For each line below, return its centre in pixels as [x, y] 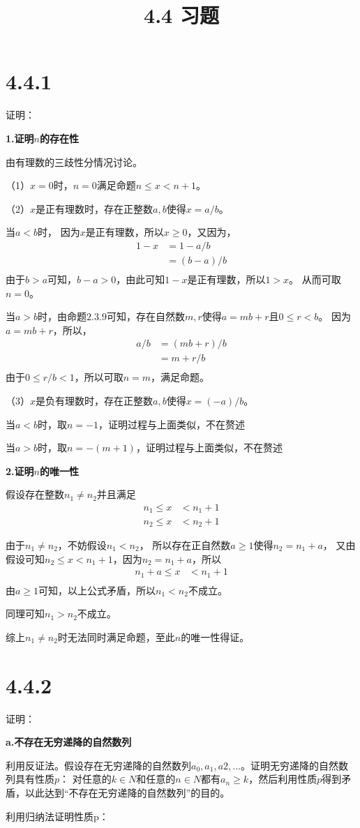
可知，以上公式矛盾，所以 [97, 590]
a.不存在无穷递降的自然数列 [69, 742]
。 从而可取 [315, 279]
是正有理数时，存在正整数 [95, 208]
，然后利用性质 [283, 779]
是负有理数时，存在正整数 [95, 401]
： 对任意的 [85, 779]
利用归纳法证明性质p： [57, 816]
